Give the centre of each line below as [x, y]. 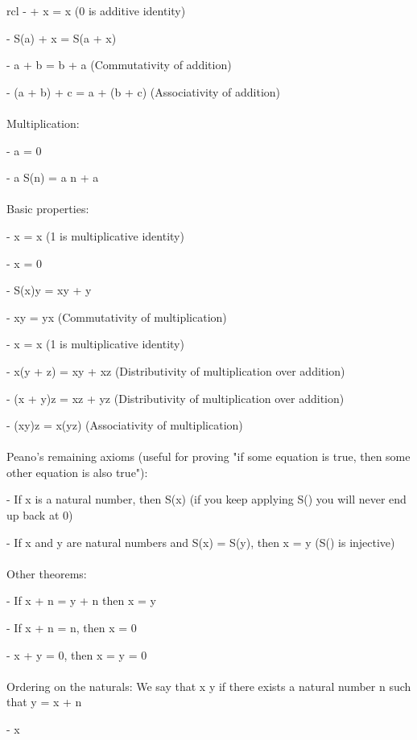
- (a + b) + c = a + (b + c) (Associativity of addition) [144, 91]
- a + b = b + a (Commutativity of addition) [119, 65]
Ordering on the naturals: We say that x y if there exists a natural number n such [209, 686]
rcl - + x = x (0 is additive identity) [96, 10]
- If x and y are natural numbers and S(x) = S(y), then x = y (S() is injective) [201, 542]
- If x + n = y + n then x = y [81, 600]
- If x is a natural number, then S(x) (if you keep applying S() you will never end [206, 499]
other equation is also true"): [77, 472]
